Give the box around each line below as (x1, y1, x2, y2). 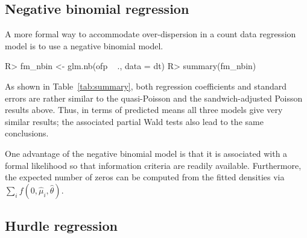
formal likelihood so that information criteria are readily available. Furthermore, (5, 159, 302, 171)
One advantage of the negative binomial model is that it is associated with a (5, 147, 288, 159)
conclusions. (5, 127, 49, 139)
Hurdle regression (5, 216, 118, 235)
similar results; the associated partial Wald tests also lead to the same (5, 115, 264, 127)
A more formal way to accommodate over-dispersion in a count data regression (5, 28, 296, 40)
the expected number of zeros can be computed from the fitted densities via (5, 171, 285, 183)
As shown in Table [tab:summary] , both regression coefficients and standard (5, 79, 287, 92)
